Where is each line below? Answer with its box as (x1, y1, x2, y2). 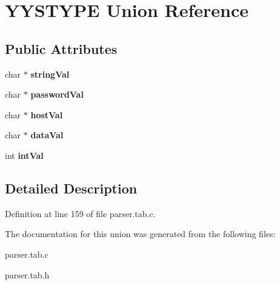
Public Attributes (5, 39, 118, 58)
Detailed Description (5, 178, 138, 197)
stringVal (30, 67, 70, 80)
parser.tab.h (5, 268, 50, 281)
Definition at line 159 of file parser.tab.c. (5, 207, 156, 220)
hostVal (30, 108, 63, 121)
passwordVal (30, 88, 84, 101)
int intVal (5, 149, 44, 161)
